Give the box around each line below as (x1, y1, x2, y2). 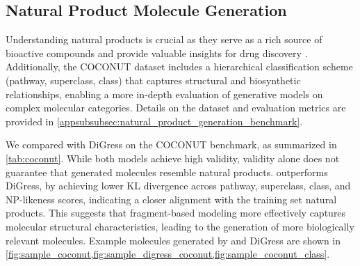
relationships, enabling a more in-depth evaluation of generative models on (6, 86, 323, 101)
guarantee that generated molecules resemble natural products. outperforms (6, 164, 328, 179)
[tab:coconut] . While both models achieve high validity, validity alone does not (6, 150, 340, 165)
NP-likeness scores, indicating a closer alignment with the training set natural (6, 191, 337, 206)
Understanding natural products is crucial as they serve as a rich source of (6, 32, 322, 47)
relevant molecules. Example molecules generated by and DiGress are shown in (6, 233, 341, 247)
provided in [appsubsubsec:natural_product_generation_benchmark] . (6, 114, 303, 128)
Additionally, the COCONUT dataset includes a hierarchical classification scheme (6, 59, 353, 74)
